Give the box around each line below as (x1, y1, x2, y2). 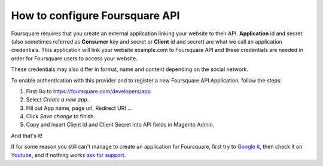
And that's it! (11, 132, 43, 139)
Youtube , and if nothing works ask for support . (11, 151, 126, 158)
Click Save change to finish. (26, 113, 96, 120)
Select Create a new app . (26, 96, 89, 103)
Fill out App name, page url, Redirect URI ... (26, 104, 133, 112)
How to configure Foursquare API (11, 9, 180, 22)
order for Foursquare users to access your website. (11, 54, 138, 62)
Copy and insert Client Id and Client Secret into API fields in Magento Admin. (26, 121, 215, 128)
